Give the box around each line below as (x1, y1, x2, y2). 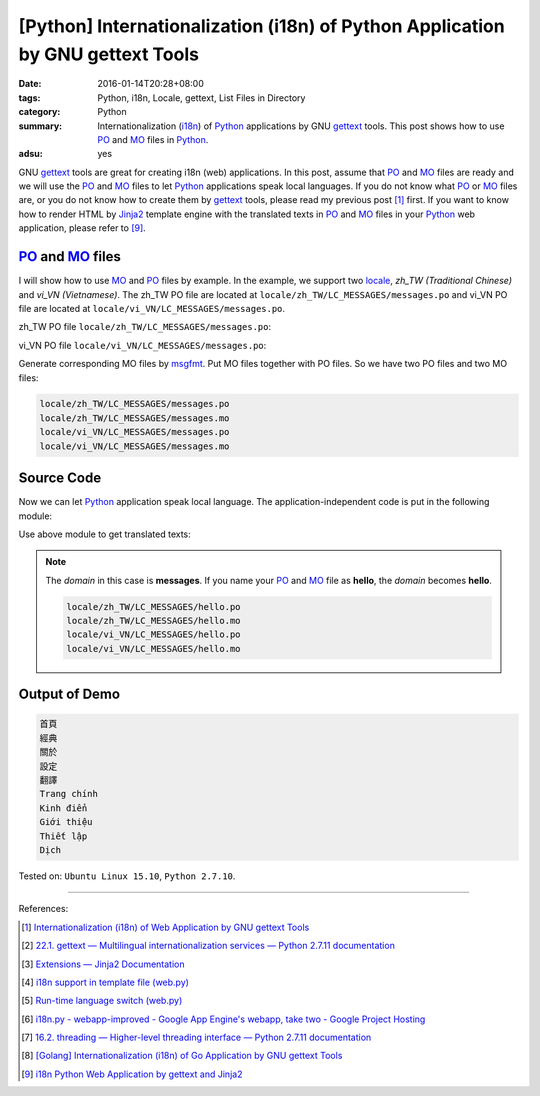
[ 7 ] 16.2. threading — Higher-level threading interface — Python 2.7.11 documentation (21, 1031, 372, 1044)
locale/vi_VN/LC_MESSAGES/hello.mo (66, 643, 241, 654)
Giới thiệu (39, 816, 93, 828)
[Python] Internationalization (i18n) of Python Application (18, 15, 505, 37)
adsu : (18, 148, 44, 160)
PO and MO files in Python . (97, 133, 209, 145)
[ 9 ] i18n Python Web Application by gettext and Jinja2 (21, 1068, 243, 1080)
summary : (18, 120, 63, 132)
